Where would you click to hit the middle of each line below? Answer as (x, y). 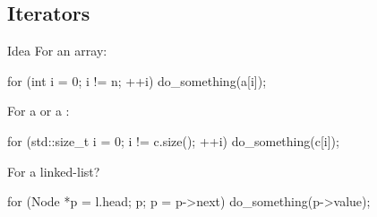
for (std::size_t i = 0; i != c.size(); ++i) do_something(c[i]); (173, 140)
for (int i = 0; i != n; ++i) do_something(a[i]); (137, 80)
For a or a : (39, 111)
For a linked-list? (54, 171)
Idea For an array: (57, 51)
